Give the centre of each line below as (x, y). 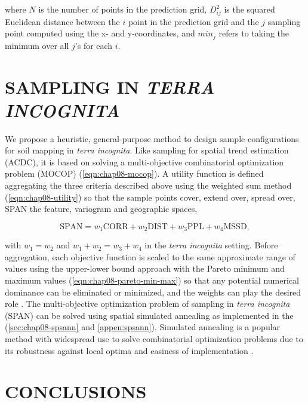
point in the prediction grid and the (193, 21)
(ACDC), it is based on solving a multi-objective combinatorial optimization (144, 161)
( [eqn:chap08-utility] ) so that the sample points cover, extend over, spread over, (150, 197)
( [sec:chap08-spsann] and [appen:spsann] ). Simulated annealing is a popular (143, 327)
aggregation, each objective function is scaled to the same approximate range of (150, 256)
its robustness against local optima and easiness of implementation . (129, 350)
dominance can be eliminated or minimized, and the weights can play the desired (153, 292)
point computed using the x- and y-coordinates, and (100, 33)
